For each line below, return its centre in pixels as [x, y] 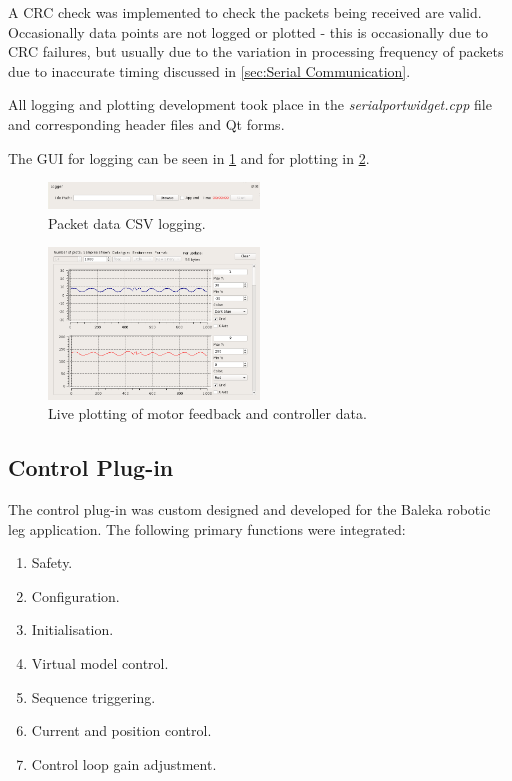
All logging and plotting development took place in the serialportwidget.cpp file [250, 104]
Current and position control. [121, 730]
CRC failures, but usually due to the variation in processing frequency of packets [256, 51]
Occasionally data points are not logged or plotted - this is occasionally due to [248, 31]
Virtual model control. [100, 663]
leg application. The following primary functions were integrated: [207, 528]
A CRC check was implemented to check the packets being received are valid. [245, 12]
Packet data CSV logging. [127, 222]
